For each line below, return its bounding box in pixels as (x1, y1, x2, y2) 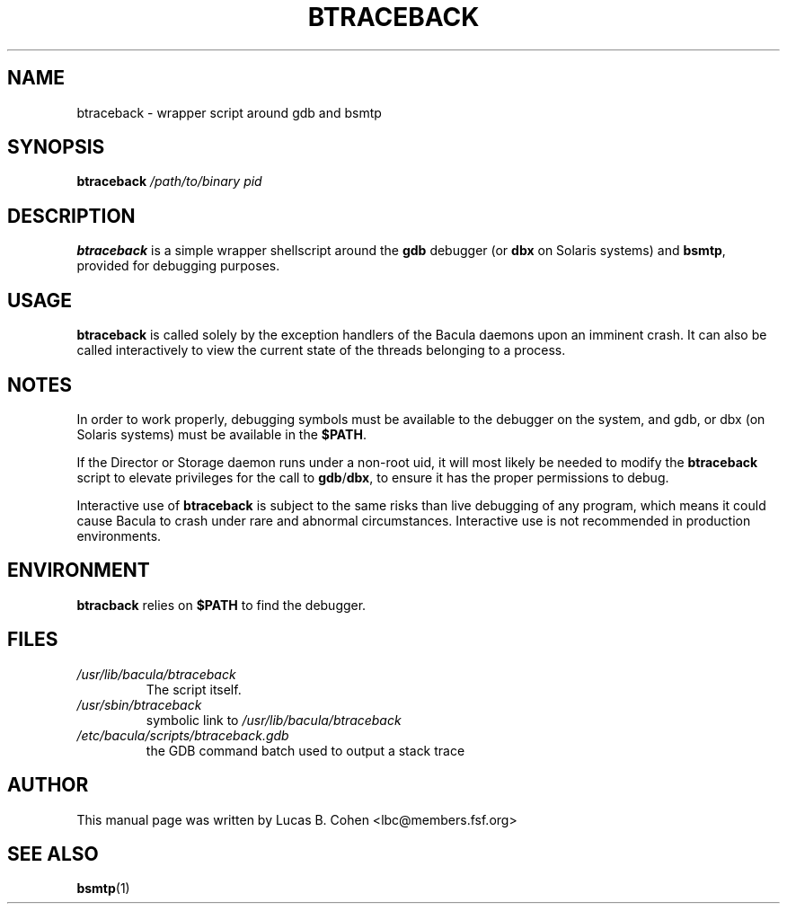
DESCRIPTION (7, 204, 136, 227)
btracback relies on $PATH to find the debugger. (76, 597, 367, 613)
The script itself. (146, 681, 242, 697)
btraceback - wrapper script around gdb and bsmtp (76, 104, 382, 120)
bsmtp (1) (76, 880, 130, 897)
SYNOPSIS (7, 136, 105, 159)
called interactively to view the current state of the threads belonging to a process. (76, 342, 566, 358)
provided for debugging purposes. (76, 258, 280, 274)
